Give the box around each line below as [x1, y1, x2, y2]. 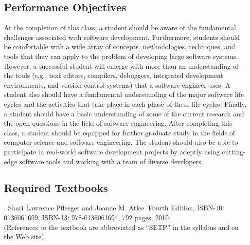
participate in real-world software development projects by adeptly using [4, 146, 220, 156]
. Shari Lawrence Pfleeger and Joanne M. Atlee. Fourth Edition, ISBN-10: [4, 203, 224, 213]
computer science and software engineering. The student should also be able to [4, 137, 238, 147]
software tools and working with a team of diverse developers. [19, 156, 203, 166]
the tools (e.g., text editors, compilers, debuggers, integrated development [4, 70, 223, 80]
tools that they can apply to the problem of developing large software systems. [4, 51, 238, 61]
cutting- [222, 146, 246, 156]
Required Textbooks [4, 180, 108, 195]
